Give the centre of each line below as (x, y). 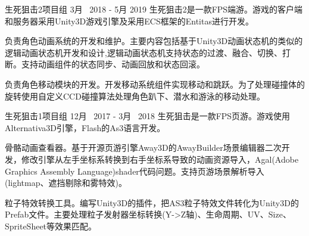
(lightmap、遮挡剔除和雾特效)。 (66, 183)
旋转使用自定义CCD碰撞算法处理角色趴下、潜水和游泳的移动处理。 (135, 96)
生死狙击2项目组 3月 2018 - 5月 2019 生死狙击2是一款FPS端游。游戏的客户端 (154, 9)
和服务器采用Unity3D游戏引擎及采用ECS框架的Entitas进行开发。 (129, 21)
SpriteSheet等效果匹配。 (51, 226)
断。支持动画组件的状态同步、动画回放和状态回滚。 (105, 64)
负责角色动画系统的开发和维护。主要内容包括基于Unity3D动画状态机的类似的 (154, 41)
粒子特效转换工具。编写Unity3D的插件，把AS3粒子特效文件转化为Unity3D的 (152, 202)
